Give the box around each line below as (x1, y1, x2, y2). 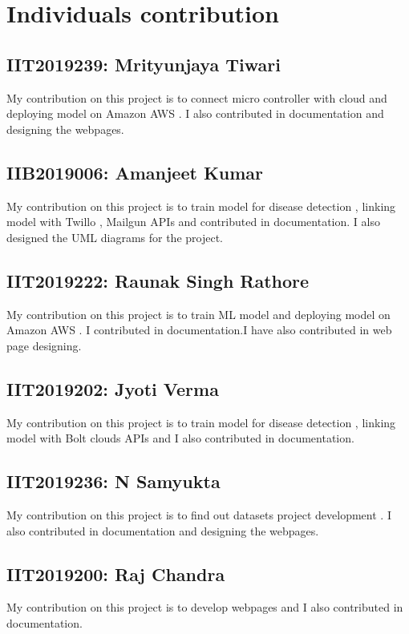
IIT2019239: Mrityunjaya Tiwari (6, 51, 281, 76)
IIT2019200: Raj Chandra (6, 561, 225, 586)
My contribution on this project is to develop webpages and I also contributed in (6, 599, 403, 616)
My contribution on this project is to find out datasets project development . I (6, 506, 391, 523)
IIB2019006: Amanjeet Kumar (6, 160, 264, 184)
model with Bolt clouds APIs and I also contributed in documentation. (6, 430, 354, 446)
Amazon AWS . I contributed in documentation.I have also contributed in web (6, 321, 392, 338)
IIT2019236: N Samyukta (6, 469, 221, 494)
